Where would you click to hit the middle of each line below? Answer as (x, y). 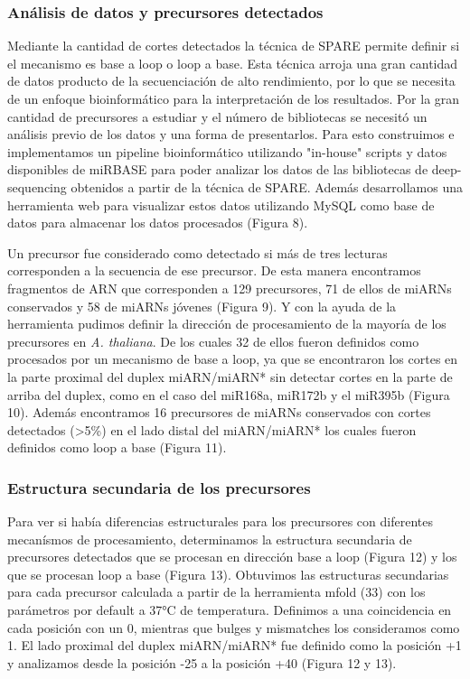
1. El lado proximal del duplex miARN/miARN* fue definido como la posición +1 (235, 645)
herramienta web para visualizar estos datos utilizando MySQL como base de (221, 205)
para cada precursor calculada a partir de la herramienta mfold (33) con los (216, 592)
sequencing (37, 186)
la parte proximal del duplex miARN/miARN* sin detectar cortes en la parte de (230, 376)
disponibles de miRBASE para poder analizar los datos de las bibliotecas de (218, 169)
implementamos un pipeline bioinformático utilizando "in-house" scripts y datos (227, 151)
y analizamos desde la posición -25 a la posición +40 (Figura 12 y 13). (202, 662)
